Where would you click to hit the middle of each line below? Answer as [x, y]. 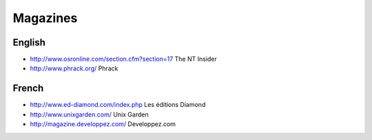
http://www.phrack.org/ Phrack [74, 68]
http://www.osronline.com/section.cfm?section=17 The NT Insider [123, 59]
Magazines [45, 18]
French [28, 89]
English [29, 42]
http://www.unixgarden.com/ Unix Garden [89, 114]
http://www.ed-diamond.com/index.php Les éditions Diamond [118, 105]
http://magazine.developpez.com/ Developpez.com [103, 124]
